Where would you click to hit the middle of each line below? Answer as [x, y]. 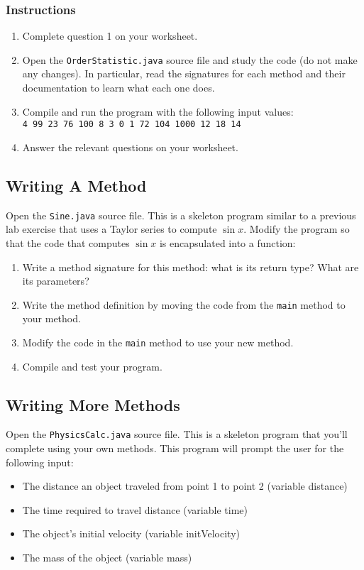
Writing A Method [76, 185]
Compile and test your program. [92, 366]
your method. [51, 318]
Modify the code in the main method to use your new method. [158, 342]
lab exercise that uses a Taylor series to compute [111, 229]
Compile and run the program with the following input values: [158, 111]
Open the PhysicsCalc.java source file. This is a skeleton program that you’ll [177, 434]
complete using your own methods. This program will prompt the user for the [175, 448]
